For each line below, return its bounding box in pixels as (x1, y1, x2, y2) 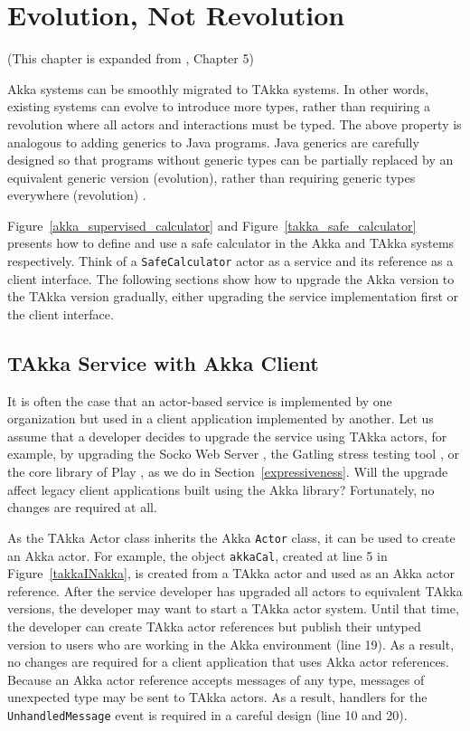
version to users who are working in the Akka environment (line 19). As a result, (7, 634, 455, 653)
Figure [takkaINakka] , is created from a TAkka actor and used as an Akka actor (7, 564, 455, 583)
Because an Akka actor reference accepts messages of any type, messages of (7, 669, 425, 688)
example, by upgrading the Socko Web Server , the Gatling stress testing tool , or (7, 444, 459, 463)
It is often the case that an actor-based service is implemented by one (7, 391, 392, 410)
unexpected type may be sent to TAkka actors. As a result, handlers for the (7, 688, 428, 707)
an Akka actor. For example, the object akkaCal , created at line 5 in (7, 546, 388, 565)
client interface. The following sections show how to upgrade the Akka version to (7, 269, 455, 288)
